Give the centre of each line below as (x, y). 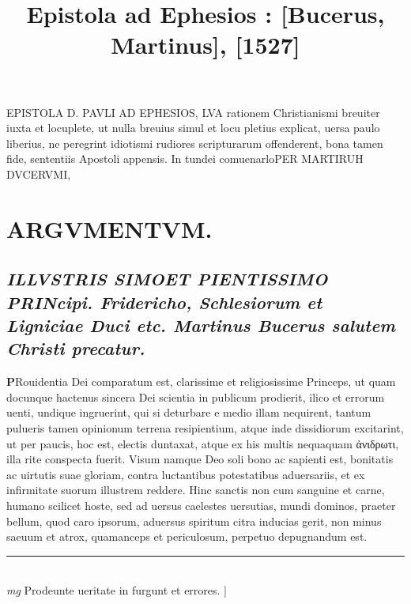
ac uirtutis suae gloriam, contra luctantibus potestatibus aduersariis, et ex (186, 474)
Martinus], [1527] (205, 45)
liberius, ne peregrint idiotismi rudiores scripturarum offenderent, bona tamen (195, 143)
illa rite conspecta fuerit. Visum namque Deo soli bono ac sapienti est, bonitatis (200, 459)
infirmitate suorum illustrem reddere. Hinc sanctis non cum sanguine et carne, (196, 490)
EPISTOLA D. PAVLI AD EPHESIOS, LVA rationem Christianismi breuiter (193, 112)
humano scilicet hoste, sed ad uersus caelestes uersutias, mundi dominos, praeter (201, 506)
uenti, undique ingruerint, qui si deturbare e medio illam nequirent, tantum (189, 412)
